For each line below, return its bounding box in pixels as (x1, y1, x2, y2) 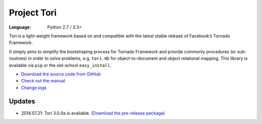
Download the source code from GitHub (21, 71, 101, 77)
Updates (9, 97, 35, 106)
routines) (9, 56, 27, 62)
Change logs (21, 85, 47, 91)
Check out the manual (21, 78, 65, 84)
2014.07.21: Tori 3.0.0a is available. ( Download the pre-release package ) (21, 110, 165, 116)
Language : (9, 24, 32, 30)
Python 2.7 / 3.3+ (47, 24, 82, 30)
